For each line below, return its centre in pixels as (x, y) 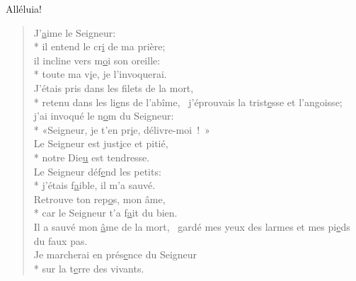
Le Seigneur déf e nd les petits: (97, 171)
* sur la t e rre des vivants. (89, 268)
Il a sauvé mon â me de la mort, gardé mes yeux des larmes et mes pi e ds (192, 226)
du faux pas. (61, 240)
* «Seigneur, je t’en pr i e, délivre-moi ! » (122, 129)
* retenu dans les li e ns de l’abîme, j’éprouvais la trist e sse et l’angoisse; (188, 102)
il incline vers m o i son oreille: (97, 60)
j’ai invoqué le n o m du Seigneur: (104, 116)
